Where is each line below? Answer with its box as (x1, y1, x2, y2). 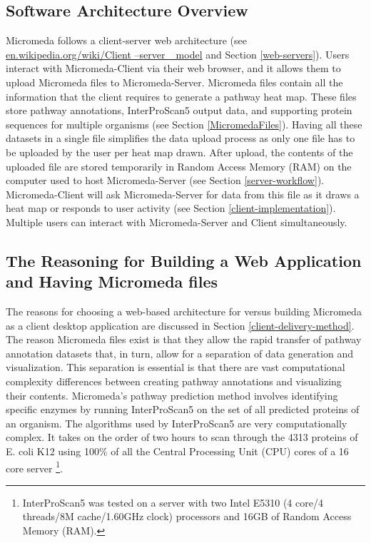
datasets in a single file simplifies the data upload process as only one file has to (6, 131, 355, 146)
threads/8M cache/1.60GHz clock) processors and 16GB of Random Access (22, 509, 352, 524)
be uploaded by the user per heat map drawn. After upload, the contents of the (6, 144, 353, 159)
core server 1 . (6, 458, 63, 475)
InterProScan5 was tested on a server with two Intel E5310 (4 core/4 (22, 494, 323, 509)
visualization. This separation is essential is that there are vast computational (6, 360, 345, 375)
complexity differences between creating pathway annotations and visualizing (6, 374, 342, 389)
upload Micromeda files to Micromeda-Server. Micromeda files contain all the (6, 74, 343, 89)
